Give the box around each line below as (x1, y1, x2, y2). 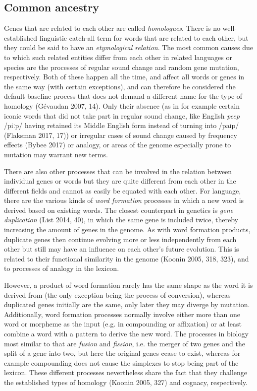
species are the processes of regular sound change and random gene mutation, (4, 62, 239, 72)
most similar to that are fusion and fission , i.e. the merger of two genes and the (4, 338, 245, 348)
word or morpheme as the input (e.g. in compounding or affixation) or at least (4, 319, 242, 329)
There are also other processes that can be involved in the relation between (4, 166, 232, 176)
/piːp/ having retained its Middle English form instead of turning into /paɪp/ (4, 120, 239, 130)
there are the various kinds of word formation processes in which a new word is (4, 195, 244, 205)
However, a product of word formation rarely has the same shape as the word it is (4, 280, 253, 290)
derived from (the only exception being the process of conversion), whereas (4, 289, 231, 300)
